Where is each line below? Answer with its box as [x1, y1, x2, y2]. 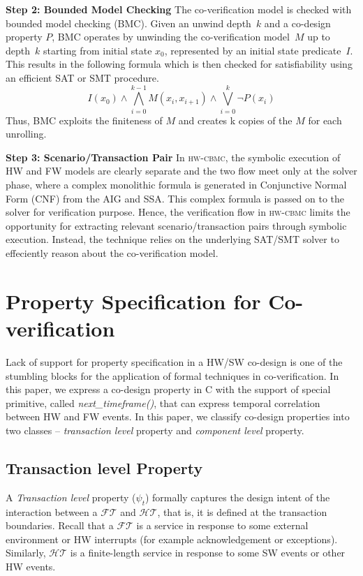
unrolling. [6, 126, 47, 141]
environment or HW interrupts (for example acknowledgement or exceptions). [6, 531, 338, 546]
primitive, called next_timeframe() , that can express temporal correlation [6, 395, 320, 410]
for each [308, 112, 342, 127]
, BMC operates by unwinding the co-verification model [52, 29, 290, 44]
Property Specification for [6, 286, 261, 315]
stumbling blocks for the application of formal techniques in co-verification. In [6, 368, 339, 383]
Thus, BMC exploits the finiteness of [6, 112, 163, 127]
